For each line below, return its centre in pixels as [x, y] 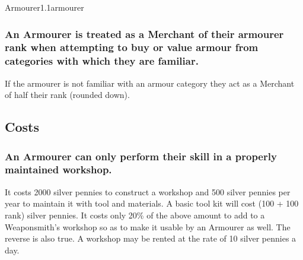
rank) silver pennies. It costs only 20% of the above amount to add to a [135, 215]
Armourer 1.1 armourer [44, 7]
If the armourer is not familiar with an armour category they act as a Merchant [150, 83]
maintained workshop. [58, 169]
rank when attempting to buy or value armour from [132, 47]
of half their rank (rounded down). [67, 95]
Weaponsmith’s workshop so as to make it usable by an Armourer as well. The [148, 226]
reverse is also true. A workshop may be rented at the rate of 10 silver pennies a [151, 238]
